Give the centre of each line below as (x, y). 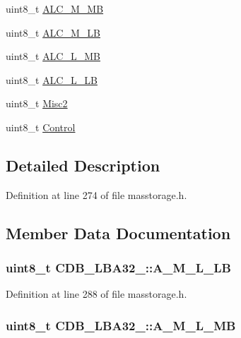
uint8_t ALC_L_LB (52, 79)
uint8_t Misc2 (37, 103)
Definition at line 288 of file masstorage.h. (96, 294)
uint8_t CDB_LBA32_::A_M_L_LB (118, 268)
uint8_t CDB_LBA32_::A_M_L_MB (121, 325)
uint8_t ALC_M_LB (53, 32)
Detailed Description (83, 165)
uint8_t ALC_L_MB (53, 56)
